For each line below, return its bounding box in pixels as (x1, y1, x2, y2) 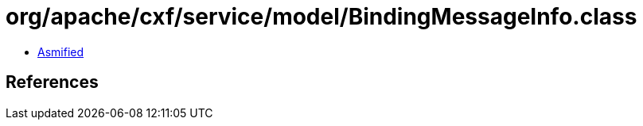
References (6, 72, 99, 93)
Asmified (37, 44, 84, 59)
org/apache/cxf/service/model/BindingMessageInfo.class (6, 3, 637, 30)
